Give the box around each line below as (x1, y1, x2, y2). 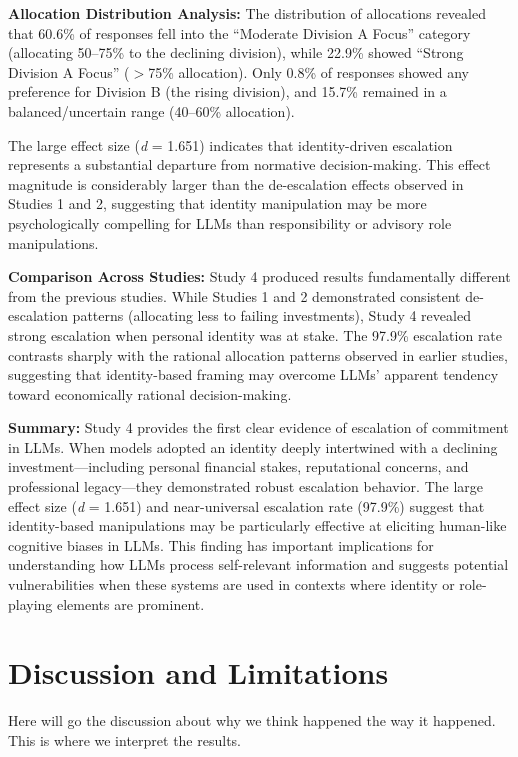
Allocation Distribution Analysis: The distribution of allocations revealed (8, 3, 486, 23)
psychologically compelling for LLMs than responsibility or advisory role (8, 212, 452, 233)
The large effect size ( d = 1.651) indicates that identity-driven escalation (8, 134, 453, 155)
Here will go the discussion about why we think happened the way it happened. (8, 710, 496, 731)
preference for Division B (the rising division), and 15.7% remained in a (8, 81, 447, 102)
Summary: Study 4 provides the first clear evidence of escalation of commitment (8, 417, 509, 438)
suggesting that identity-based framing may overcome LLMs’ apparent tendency (8, 364, 499, 385)
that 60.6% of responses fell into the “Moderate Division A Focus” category (8, 22, 471, 43)
